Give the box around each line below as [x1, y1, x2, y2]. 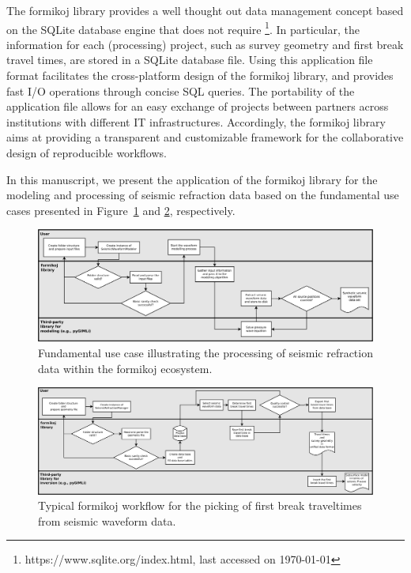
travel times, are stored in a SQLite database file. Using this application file [6, 51, 373, 68]
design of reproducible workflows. [6, 145, 167, 160]
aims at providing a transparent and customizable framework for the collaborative [6, 129, 404, 145]
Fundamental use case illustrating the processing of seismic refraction [38, 344, 373, 360]
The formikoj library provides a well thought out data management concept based [6, 2, 404, 18]
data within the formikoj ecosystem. [38, 360, 213, 376]
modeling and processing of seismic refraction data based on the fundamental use [6, 187, 399, 203]
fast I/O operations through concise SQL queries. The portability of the [6, 82, 355, 99]
